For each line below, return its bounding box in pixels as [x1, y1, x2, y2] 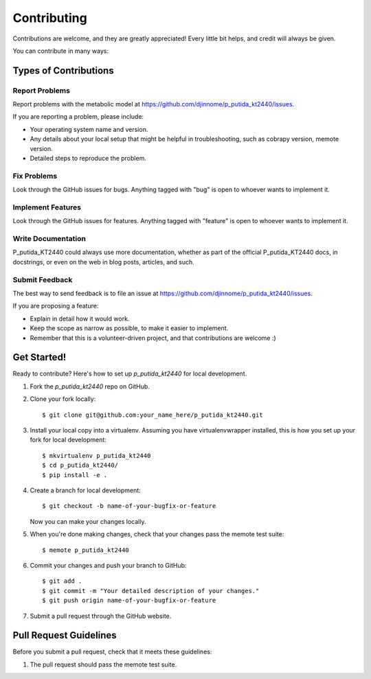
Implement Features [12, 203, 82, 212]
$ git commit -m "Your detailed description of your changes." [42, 587, 260, 595]
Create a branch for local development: [30, 486, 141, 494]
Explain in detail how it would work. [30, 314, 130, 323]
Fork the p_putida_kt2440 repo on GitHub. [30, 382, 150, 391]
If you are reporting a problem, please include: [12, 113, 144, 121]
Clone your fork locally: [30, 395, 96, 403]
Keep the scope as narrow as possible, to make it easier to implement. [30, 324, 229, 332]
